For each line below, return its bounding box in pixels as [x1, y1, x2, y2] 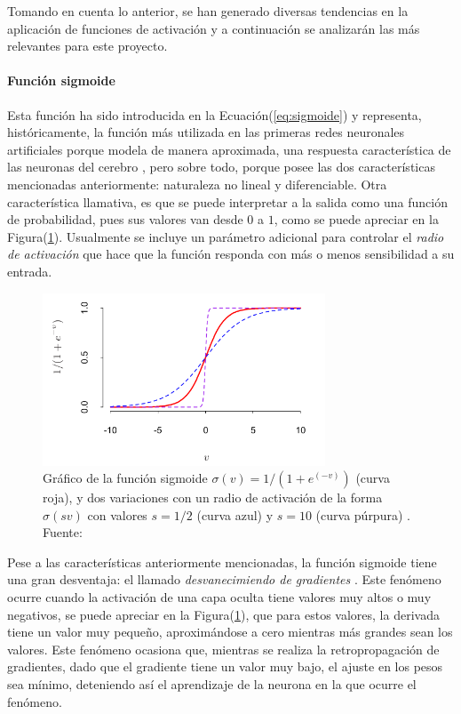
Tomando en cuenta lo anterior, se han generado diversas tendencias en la [7, 2, 409, 20]
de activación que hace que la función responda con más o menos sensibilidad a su [7, 245, 455, 263]
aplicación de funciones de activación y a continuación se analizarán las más [7, 19, 420, 37]
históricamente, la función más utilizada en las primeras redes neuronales [7, 123, 405, 141]
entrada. [7, 261, 52, 280]
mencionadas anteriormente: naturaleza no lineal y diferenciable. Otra [7, 174, 387, 193]
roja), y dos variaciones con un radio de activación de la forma [43, 488, 383, 507]
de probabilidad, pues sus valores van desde [7, 210, 243, 229]
